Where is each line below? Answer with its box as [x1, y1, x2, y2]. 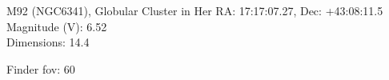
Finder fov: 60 [6, 60, 75, 77]
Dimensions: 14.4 [6, 34, 90, 50]
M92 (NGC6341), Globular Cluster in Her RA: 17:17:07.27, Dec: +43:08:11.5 [6, 2, 383, 18]
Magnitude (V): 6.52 [6, 18, 107, 34]
